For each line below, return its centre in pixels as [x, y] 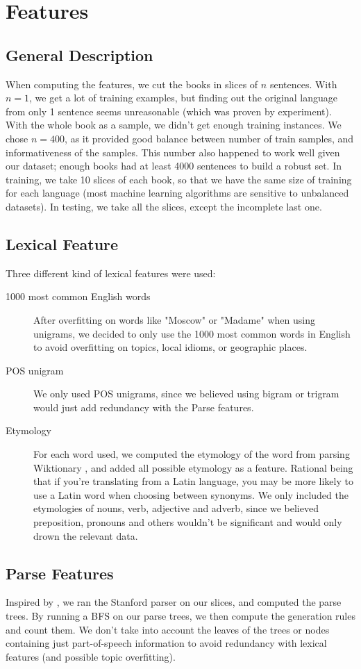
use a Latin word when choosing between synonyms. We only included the [191, 494]
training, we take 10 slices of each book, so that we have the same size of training [179, 179]
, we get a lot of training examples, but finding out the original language [183, 98]
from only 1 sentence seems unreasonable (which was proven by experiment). [169, 111]
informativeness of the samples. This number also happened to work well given [173, 152]
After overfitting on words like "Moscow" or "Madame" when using [174, 319]
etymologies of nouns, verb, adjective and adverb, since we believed [176, 508]
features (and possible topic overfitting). [91, 656]
